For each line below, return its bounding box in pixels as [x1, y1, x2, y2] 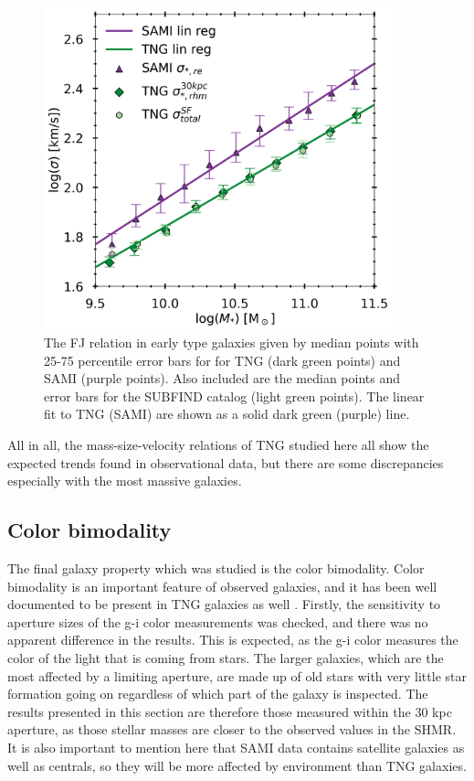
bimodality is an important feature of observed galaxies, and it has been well [7, 576, 437, 595]
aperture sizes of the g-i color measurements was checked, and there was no [7, 612, 428, 631]
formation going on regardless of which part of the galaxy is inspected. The [7, 684, 428, 703]
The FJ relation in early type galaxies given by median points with [44, 333, 419, 352]
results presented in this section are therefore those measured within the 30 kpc [7, 701, 452, 721]
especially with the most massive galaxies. [7, 471, 242, 490]
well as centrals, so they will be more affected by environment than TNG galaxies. [7, 755, 467, 775]
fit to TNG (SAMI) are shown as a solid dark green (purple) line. [44, 404, 410, 423]
